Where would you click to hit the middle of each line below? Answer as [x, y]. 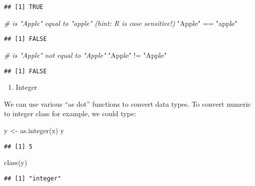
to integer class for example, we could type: [70, 113]
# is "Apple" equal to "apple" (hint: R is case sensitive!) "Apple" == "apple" [121, 23]
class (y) [16, 162]
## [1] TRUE [24, 7]
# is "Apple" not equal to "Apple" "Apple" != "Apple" [85, 55]
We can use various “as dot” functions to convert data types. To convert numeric [127, 103]
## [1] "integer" [33, 178]
